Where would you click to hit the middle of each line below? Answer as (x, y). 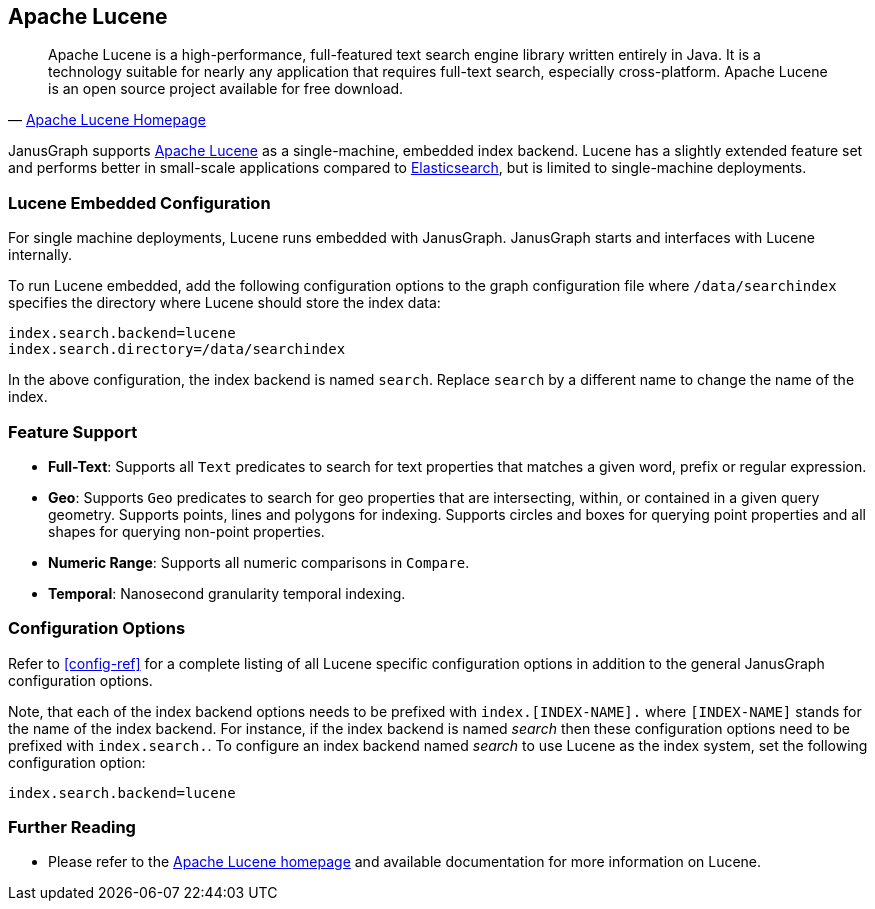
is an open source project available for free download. (226, 89)
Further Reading (72, 827)
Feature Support (73, 431)
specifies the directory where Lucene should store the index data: (224, 303)
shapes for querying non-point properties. (186, 531)
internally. (40, 255)
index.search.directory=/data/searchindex (177, 349)
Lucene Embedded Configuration (139, 202)
